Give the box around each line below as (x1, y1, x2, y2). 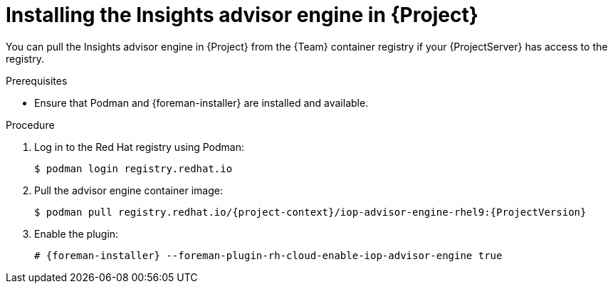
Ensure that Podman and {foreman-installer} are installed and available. (34, 96, 369, 109)
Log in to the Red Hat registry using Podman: (34, 140, 244, 153)
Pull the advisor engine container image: (34, 184, 223, 196)
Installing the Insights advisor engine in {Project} (6, 3, 478, 27)
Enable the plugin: (34, 227, 119, 240)
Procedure (6, 118, 55, 131)
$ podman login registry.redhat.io (34, 162, 233, 174)
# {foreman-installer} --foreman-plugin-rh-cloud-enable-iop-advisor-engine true (34, 249, 503, 261)
